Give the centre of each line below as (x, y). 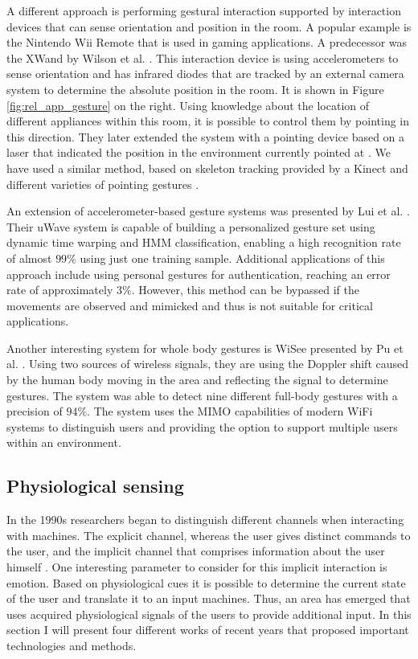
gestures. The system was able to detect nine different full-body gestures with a (202, 395)
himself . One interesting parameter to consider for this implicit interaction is (197, 567)
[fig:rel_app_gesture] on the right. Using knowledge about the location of (188, 105)
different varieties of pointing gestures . (103, 184)
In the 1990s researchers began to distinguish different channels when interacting (205, 520)
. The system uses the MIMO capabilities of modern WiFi (230, 411)
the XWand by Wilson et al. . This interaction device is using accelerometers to (203, 57)
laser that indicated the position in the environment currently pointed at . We (199, 152)
